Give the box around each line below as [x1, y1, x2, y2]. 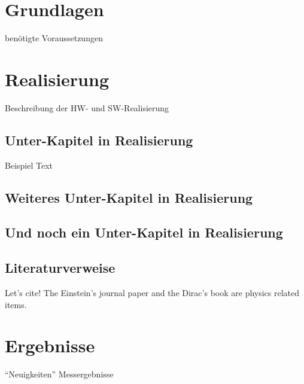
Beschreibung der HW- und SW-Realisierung [5, 101, 169, 114]
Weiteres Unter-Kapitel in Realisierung [5, 188, 253, 206]
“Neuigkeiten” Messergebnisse [5, 368, 114, 380]
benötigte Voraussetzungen [5, 32, 103, 44]
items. [5, 298, 27, 310]
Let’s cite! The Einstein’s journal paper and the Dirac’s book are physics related [5, 287, 300, 298]
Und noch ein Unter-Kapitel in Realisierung [5, 223, 283, 242]
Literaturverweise [5, 258, 115, 277]
